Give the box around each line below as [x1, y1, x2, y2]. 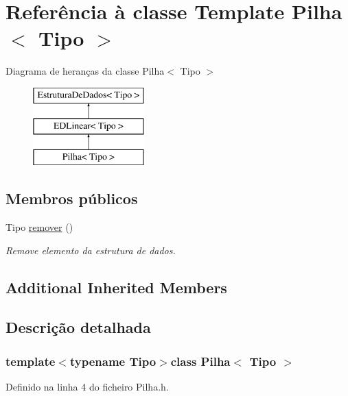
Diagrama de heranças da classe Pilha [5, 64, 165, 78]
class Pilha [170, 352, 231, 369]
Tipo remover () [5, 220, 73, 234]
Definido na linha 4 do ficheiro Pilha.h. [5, 380, 169, 394]
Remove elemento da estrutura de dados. [5, 243, 176, 257]
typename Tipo [69, 352, 156, 369]
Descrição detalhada [5, 317, 151, 338]
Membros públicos [5, 188, 138, 209]
